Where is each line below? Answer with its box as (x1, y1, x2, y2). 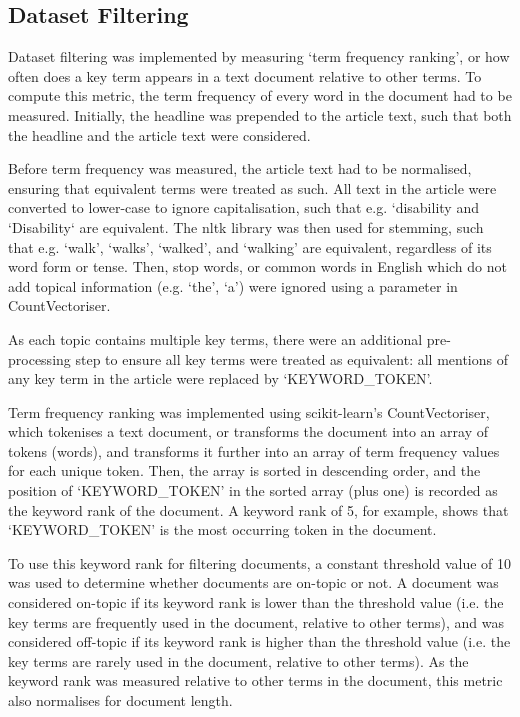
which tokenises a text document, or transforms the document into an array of (8, 421, 488, 442)
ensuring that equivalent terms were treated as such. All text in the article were (8, 177, 497, 198)
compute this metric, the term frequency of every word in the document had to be (8, 85, 512, 106)
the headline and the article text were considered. (8, 124, 311, 145)
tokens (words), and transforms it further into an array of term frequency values (8, 440, 500, 461)
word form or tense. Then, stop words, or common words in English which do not (8, 256, 507, 277)
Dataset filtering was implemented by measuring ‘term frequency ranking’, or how (8, 46, 510, 67)
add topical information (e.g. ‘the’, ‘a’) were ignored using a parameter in (8, 275, 458, 296)
